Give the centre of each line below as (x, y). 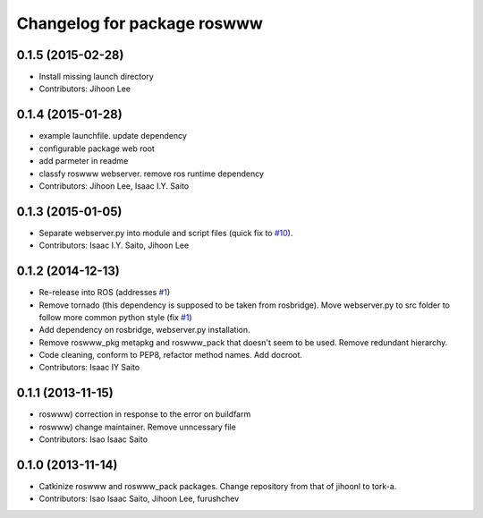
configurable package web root (97, 149)
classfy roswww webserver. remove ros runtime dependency (151, 174)
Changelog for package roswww (140, 23)
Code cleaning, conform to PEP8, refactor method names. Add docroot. (171, 355)
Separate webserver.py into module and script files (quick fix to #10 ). (166, 233)
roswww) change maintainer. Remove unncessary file (137, 427)
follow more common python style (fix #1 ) (115, 317)
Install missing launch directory (96, 77)
